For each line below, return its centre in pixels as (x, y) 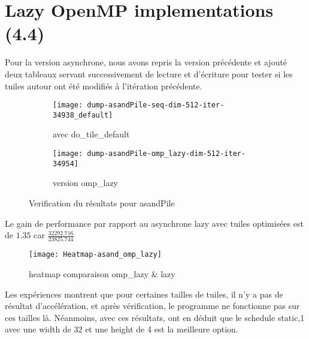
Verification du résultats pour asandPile (102, 202)
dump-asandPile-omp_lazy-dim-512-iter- (166, 154)
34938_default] (83, 115)
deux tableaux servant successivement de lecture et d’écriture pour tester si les (149, 73)
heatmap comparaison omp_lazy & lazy (102, 274)
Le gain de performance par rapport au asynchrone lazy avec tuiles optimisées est (154, 223)
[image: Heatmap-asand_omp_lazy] (95, 255)
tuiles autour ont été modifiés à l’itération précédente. (104, 85)
